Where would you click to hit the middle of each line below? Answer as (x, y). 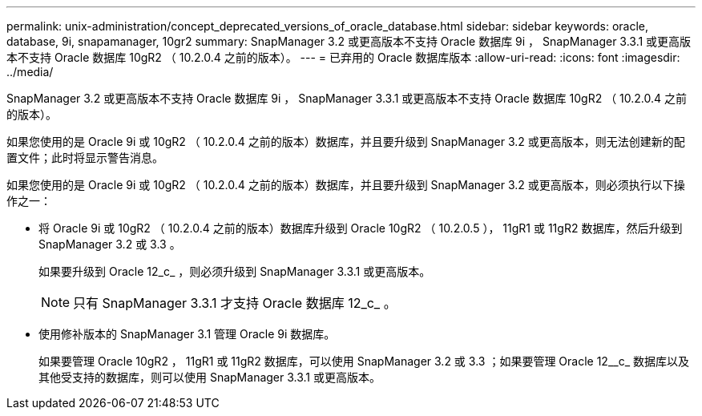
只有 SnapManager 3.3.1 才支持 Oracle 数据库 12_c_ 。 (235, 303)
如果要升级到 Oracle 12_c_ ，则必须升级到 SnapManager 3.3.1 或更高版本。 (235, 271)
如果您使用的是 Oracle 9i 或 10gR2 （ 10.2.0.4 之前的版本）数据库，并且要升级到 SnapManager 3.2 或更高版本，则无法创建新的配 (346, 141)
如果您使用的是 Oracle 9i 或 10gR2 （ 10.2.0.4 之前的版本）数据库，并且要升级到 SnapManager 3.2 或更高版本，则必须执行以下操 (346, 185)
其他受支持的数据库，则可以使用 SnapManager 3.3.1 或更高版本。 (210, 377)
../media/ (30, 72)
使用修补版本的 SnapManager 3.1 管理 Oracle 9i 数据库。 (187, 334)
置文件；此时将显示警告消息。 (85, 158)
